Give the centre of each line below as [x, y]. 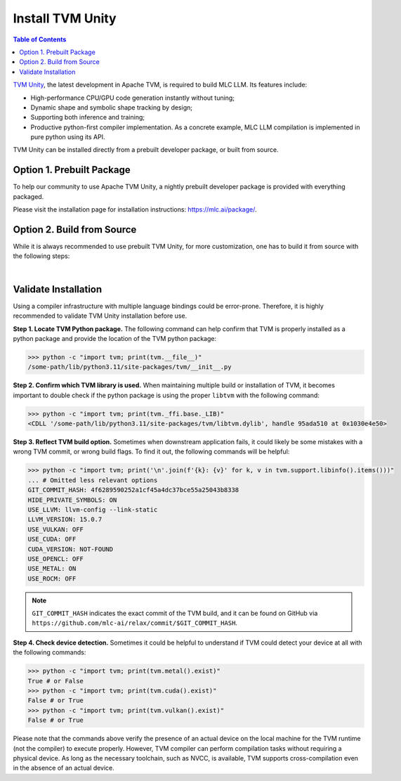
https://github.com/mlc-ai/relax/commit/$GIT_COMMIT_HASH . [135, 623]
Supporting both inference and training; [88, 117]
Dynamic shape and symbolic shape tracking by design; [112, 107]
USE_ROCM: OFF [52, 579]
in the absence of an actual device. [64, 768]
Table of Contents [40, 39]
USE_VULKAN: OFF [56, 529]
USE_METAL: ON [52, 569]
